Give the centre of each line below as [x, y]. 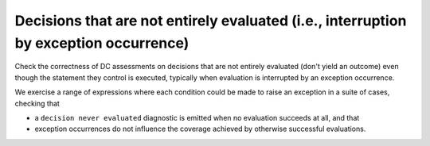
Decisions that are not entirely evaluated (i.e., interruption [211, 21]
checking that [37, 103]
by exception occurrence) [102, 43]
